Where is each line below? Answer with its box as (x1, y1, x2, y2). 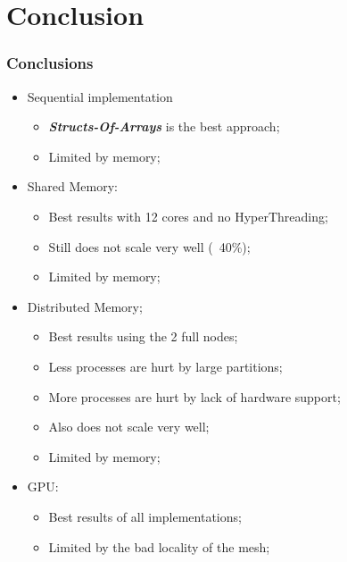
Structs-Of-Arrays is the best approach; (48, 117, 280, 136)
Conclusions (6, 52, 94, 74)
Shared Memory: (27, 177, 119, 196)
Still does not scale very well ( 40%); (48, 237, 251, 256)
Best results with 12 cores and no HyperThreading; (48, 206, 328, 225)
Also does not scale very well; (48, 417, 210, 436)
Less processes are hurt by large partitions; (48, 356, 283, 375)
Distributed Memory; (27, 297, 143, 315)
